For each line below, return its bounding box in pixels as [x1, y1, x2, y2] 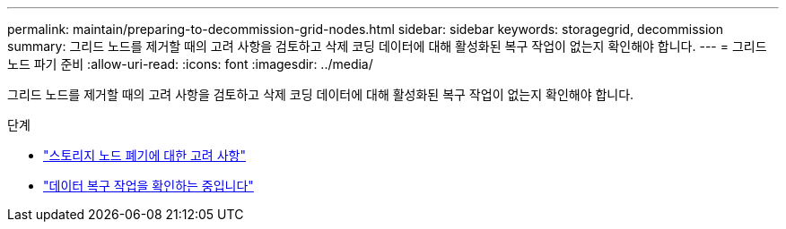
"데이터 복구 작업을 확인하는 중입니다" [43, 178, 254, 193]
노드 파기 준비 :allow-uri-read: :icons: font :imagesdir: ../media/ [7, 56, 373, 72]
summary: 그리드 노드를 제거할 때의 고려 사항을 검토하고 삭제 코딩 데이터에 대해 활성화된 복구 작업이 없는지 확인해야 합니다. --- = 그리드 [7, 38, 767, 54]
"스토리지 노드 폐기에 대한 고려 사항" [43, 148, 246, 163]
